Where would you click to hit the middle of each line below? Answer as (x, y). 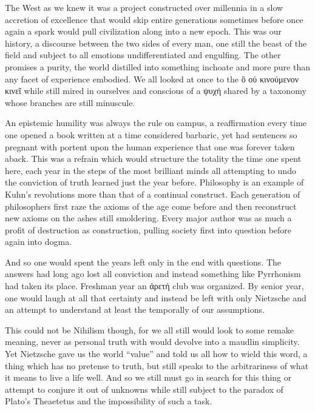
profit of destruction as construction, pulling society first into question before (148, 229)
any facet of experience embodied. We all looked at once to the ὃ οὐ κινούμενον (152, 79)
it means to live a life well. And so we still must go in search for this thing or (148, 377)
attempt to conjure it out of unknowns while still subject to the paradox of (144, 389)
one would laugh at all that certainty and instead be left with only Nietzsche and (156, 297)
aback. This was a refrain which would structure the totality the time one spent (153, 159)
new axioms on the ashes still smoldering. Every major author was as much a (148, 218)
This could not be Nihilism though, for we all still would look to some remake (149, 329)
